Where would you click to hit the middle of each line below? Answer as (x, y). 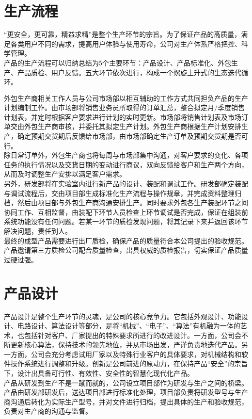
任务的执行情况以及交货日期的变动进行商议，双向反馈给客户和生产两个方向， (126, 164)
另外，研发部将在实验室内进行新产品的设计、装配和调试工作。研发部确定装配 (126, 184)
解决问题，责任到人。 (38, 231)
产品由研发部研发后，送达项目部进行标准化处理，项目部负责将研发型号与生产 (126, 392)
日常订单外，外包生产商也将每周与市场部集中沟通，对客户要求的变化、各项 (129, 155)
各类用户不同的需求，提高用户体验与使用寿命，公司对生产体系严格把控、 (126, 43)
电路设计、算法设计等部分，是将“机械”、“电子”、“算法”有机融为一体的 (129, 326)
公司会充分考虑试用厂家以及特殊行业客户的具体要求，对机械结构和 (136, 354)
